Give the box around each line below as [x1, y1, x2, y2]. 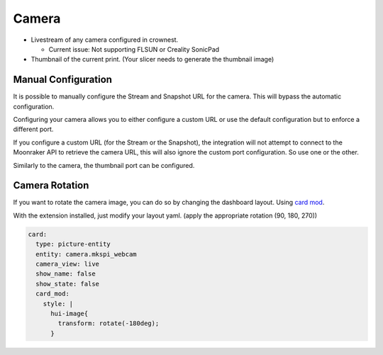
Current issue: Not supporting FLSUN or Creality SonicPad [48, 45, 220, 53]
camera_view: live [35, 260, 99, 269]
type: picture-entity [35, 240, 111, 248]
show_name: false [35, 270, 96, 278]
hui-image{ [50, 309, 89, 317]
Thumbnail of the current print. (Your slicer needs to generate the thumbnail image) [30, 55, 274, 64]
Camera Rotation [13, 179, 89, 191]
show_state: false [35, 280, 99, 288]
